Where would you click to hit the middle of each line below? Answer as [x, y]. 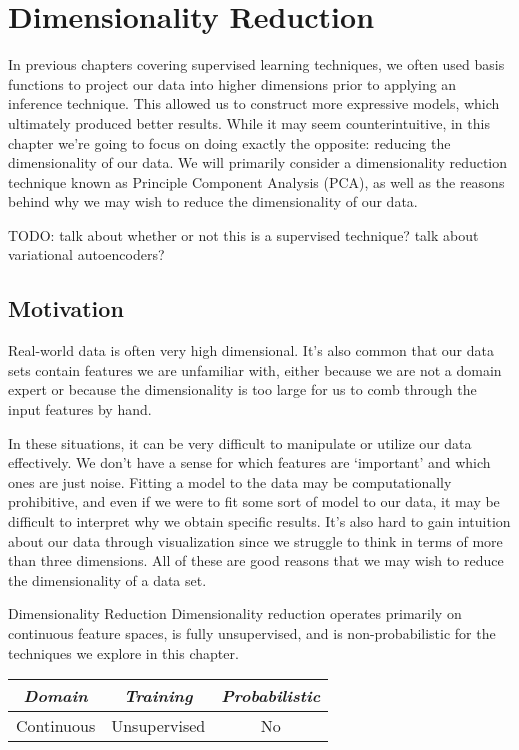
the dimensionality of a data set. [107, 579]
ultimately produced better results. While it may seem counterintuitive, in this [249, 122]
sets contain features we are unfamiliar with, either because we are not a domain [255, 369]
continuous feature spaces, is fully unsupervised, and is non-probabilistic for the [252, 632]
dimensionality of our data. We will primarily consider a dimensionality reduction [258, 162]
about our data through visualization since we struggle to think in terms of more [255, 540]
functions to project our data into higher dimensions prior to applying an [232, 83]
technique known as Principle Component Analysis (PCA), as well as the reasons [256, 181]
